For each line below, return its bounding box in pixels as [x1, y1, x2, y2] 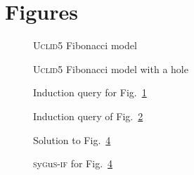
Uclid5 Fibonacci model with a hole [33, 61, 188, 76]
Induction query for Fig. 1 [33, 85, 147, 100]
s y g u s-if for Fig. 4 [33, 156, 113, 171]
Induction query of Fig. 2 [33, 108, 143, 123]
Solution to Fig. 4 [33, 132, 111, 147]
